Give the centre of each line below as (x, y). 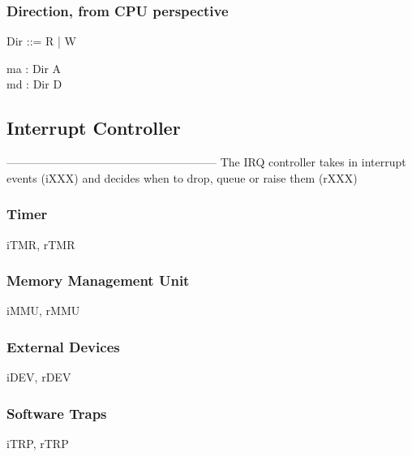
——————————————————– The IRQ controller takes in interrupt (206, 162)
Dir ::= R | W (41, 41)
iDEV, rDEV (39, 377)
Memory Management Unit (98, 280)
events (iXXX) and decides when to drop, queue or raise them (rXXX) (182, 177)
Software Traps (57, 413)
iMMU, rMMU (43, 310)
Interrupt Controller (94, 128)
